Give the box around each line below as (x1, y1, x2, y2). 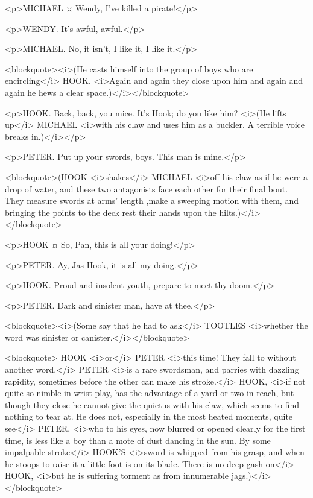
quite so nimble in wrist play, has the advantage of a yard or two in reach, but (5, 386, 294, 399)
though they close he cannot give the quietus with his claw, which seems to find (5, 398, 300, 411)
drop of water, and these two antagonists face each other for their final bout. (5, 182, 288, 195)
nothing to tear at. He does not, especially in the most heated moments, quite (5, 410, 293, 423)
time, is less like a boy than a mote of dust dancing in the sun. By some (5, 433, 271, 446)
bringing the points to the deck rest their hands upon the (5, 206, 217, 218)
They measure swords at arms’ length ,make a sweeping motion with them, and (5, 194, 299, 207)
